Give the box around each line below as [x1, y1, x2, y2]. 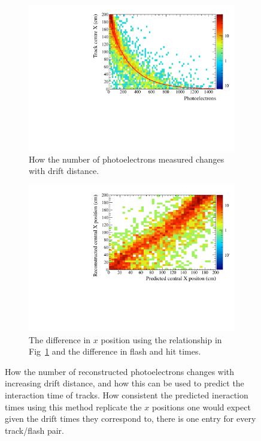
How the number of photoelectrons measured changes [29, 152, 224, 165]
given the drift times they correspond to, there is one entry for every [5, 412, 256, 425]
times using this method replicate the [5, 400, 142, 413]
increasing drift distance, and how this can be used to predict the [5, 377, 244, 389]
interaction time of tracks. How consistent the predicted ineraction [5, 388, 248, 401]
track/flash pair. [5, 424, 64, 436]
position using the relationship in [101, 333, 222, 346]
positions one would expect [151, 400, 251, 413]
